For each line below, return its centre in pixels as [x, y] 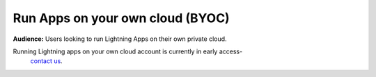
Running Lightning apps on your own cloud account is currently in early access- [128, 51]
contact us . [46, 61]
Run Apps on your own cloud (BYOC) [121, 18]
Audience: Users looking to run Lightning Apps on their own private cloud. [120, 39]
